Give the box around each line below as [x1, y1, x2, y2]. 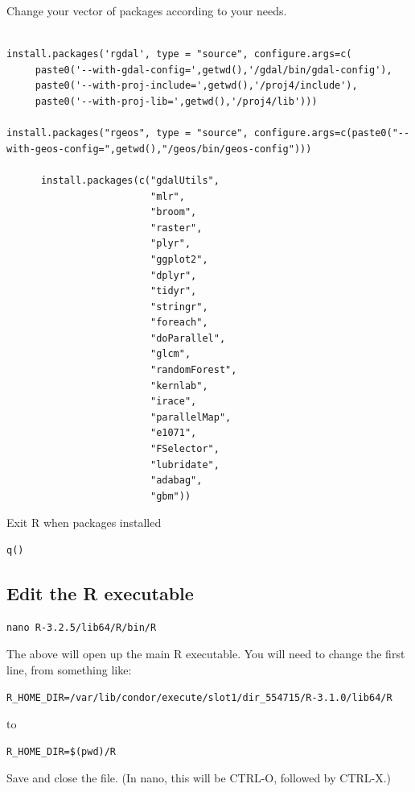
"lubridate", [150, 458, 220, 471]
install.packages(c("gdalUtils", [40, 174, 220, 186]
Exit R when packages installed [6, 514, 162, 531]
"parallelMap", [150, 411, 232, 423]
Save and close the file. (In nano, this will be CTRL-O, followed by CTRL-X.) [6, 769, 392, 786]
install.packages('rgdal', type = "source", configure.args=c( [6, 48, 352, 60]
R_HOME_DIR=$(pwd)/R [6, 745, 117, 757]
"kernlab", [150, 379, 208, 392]
